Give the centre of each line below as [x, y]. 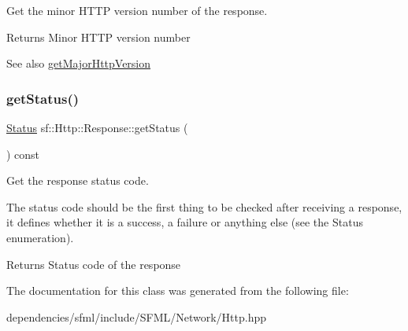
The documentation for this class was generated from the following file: [178, 291]
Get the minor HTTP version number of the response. [137, 10]
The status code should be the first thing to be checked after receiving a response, [204, 206]
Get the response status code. [78, 180]
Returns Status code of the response [94, 264]
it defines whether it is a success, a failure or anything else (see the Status [185, 222]
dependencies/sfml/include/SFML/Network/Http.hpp [137, 316]
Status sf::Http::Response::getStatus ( [97, 127]
